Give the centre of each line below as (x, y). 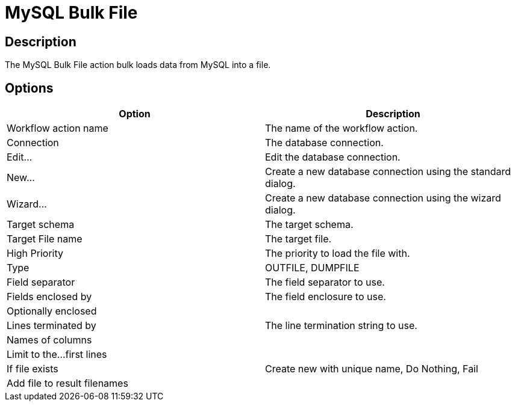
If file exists (33, 369)
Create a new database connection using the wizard (383, 198)
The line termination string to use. (341, 326)
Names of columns (49, 340)
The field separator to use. (325, 282)
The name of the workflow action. (342, 128)
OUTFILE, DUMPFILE (312, 268)
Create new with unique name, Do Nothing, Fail (372, 369)
